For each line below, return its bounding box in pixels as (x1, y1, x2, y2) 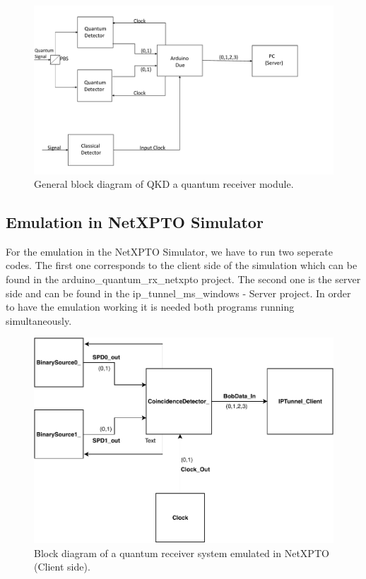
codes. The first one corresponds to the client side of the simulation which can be (6, 258, 358, 273)
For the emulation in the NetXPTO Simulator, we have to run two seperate (6, 244, 333, 258)
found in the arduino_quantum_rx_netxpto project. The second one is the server (6, 272, 361, 287)
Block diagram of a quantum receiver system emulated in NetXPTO (34, 545, 329, 560)
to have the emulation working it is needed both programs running (6, 299, 295, 314)
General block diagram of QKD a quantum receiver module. (34, 177, 294, 191)
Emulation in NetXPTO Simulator (6, 211, 264, 233)
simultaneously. (6, 313, 72, 328)
